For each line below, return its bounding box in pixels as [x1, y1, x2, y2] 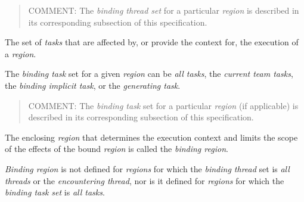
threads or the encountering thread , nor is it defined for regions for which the [5, 174, 284, 187]
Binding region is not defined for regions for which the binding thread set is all [5, 162, 290, 175]
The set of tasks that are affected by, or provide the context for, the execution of [5, 36, 299, 48]
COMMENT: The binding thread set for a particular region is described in [28, 4, 299, 16]
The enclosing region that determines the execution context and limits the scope [5, 130, 298, 143]
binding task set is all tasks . [5, 186, 105, 198]
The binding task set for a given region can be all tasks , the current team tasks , [5, 67, 293, 80]
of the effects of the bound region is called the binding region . [5, 142, 228, 155]
